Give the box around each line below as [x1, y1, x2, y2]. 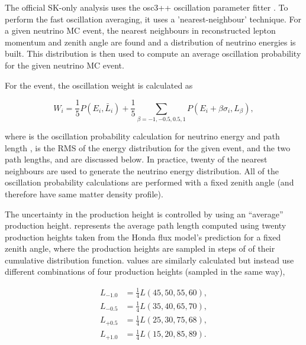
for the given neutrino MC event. [5, 58, 124, 71]
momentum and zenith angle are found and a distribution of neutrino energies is [5, 35, 296, 48]
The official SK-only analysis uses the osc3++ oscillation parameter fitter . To [5, 1, 288, 13]
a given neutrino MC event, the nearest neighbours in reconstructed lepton [5, 24, 276, 37]
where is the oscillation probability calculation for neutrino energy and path [5, 129, 280, 142]
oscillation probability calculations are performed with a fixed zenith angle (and [5, 176, 294, 188]
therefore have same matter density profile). [5, 187, 163, 200]
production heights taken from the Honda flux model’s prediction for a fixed [5, 230, 281, 243]
